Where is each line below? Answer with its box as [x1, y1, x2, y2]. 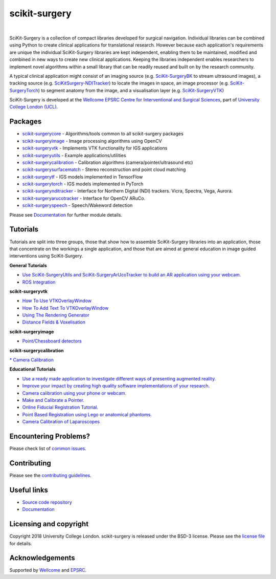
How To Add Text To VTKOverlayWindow [22, 305, 109, 311]
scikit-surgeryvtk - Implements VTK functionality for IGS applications [22, 145, 168, 151]
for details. [9, 540, 32, 546]
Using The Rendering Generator [22, 312, 89, 318]
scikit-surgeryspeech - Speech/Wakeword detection [22, 202, 133, 208]
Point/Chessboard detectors [22, 338, 82, 344]
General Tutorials [9, 262, 47, 268]
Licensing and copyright [9, 520, 89, 528]
